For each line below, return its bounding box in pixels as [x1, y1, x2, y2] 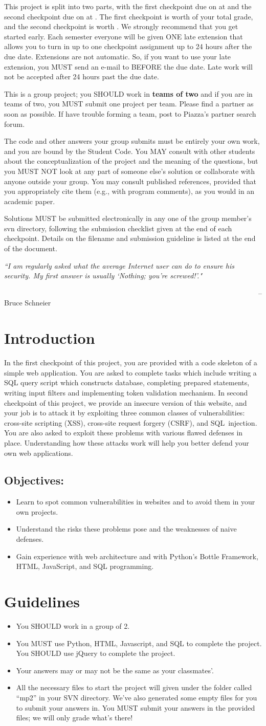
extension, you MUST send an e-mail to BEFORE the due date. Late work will [4, 61, 253, 72]
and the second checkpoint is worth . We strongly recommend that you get [4, 21, 238, 32]
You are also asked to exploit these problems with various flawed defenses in [4, 427, 243, 438]
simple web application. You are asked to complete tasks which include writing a [4, 367, 257, 378]
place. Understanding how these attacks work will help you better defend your [4, 437, 249, 448]
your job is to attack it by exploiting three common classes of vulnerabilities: [4, 407, 245, 418]
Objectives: [4, 472, 64, 488]
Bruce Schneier [4, 297, 51, 308]
